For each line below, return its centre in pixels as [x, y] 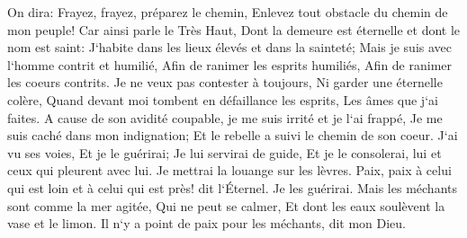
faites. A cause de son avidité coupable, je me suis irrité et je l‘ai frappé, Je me [225, 117]
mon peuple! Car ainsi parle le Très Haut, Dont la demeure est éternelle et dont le [234, 29]
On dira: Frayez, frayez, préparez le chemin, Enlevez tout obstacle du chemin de [228, 12]
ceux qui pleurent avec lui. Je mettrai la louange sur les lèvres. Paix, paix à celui [229, 170]
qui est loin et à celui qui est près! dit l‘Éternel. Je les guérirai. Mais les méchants [232, 187]
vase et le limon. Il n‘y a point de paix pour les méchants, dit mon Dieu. [207, 223]
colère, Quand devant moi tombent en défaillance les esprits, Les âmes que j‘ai [223, 99]
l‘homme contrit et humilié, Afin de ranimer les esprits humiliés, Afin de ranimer [230, 64]
